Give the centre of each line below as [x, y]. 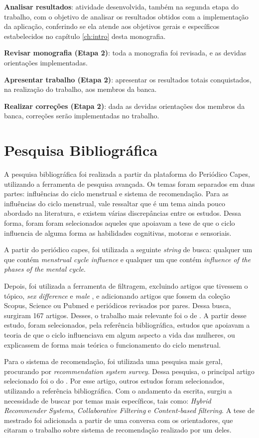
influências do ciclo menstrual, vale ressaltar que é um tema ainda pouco [115, 203]
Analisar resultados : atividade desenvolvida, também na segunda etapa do [122, 6]
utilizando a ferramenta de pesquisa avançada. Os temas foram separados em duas [129, 184]
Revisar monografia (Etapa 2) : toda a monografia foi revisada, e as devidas [125, 53]
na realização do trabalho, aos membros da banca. [80, 89]
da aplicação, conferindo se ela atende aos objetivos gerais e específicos [112, 26]
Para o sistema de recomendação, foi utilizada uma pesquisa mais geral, [113, 361]
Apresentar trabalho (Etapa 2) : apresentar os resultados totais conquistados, [128, 79]
